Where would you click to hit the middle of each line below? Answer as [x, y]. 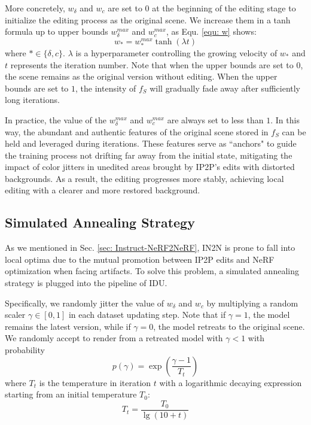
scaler [15, 315]
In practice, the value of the [56, 119]
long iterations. [32, 100]
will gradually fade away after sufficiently [225, 88]
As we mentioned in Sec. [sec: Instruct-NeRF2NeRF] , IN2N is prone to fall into [150, 248]
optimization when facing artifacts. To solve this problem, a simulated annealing [152, 271]
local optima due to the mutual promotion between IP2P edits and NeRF [140, 259]
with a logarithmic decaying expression [231, 382]
